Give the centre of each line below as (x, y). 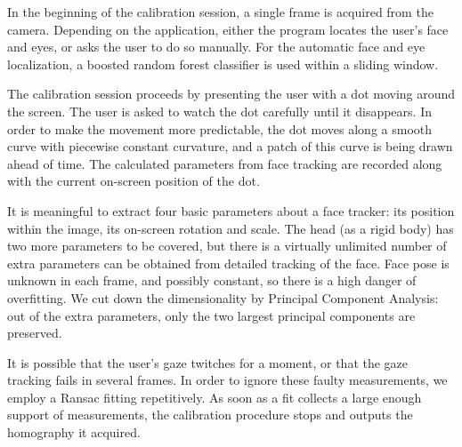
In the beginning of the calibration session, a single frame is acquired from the (220, 12)
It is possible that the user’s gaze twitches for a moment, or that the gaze (208, 362)
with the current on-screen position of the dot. (134, 181)
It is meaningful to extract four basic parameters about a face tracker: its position (231, 210)
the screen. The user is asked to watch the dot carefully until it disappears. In (219, 111)
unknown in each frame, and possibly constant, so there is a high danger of (212, 280)
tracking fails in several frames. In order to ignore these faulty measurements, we (227, 380)
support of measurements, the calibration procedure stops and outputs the (210, 415)
